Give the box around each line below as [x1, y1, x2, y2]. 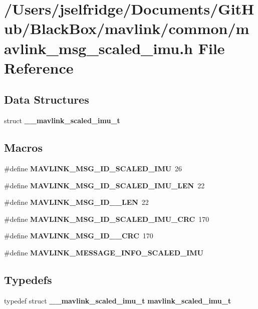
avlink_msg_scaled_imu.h [4, 38, 193, 58]
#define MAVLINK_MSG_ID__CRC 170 [4, 230, 153, 241]
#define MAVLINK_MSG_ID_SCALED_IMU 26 [4, 163, 182, 173]
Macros [4, 140, 43, 155]
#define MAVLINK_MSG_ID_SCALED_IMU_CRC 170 [4, 213, 209, 224]
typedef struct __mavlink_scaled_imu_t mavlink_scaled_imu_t [4, 295, 231, 305]
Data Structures [4, 92, 89, 107]
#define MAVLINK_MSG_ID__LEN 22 [4, 197, 149, 207]
